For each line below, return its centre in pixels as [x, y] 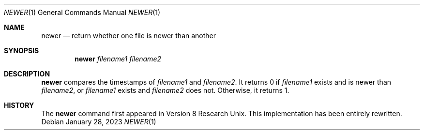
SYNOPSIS [22, 51]
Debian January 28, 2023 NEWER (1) [99, 122]
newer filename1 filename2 [118, 59]
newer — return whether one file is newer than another [129, 36]
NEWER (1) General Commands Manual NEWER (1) [82, 12]
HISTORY [19, 105]
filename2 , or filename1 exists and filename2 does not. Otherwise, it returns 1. [165, 90]
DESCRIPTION [27, 74]
